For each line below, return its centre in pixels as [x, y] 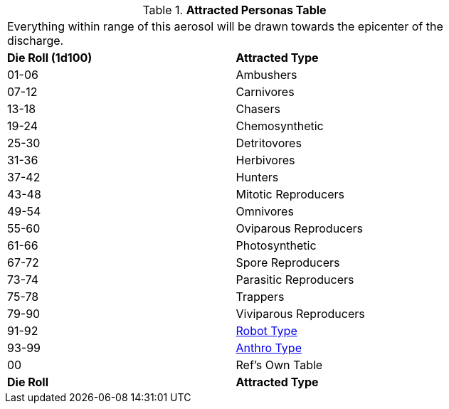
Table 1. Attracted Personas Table [234, 10]
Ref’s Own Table [279, 365]
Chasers [258, 109]
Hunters [257, 177]
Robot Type [266, 331]
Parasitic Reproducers [295, 280]
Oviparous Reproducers [300, 228]
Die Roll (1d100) [50, 58]
